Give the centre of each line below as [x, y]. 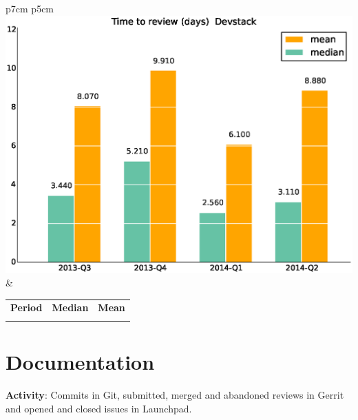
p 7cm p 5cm [30, 8]
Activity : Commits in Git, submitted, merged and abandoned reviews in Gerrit [175, 394]
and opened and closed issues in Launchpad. [99, 408]
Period [27, 307]
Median [70, 307]
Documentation [80, 361]
